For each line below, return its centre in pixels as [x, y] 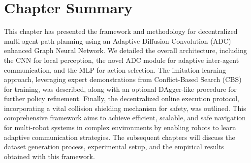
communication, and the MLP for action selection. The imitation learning [115, 69]
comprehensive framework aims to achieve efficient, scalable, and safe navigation [125, 118]
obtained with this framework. [49, 156]
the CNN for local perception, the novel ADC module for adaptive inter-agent [122, 60]
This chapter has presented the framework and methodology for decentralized [121, 31]
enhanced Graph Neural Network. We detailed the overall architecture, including [125, 50]
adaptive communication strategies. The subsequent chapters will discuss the [120, 137]
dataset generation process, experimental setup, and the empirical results [114, 147]
